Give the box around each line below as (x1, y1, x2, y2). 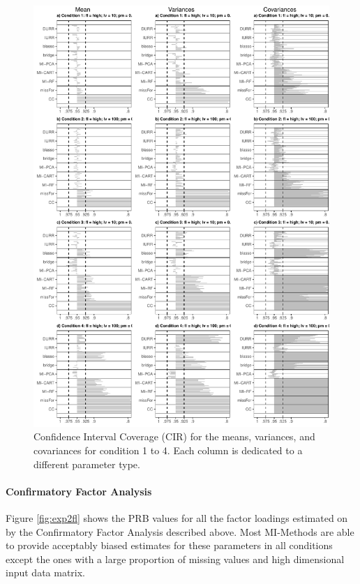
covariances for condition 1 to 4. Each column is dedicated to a (33, 443, 303, 458)
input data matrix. (6, 565, 86, 580)
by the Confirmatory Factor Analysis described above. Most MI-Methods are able (6, 524, 354, 539)
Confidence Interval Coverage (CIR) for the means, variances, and (33, 429, 315, 444)
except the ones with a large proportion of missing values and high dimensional (6, 551, 345, 566)
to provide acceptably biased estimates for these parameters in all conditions (6, 538, 333, 553)
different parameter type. (33, 456, 140, 471)
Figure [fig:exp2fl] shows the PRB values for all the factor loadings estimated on (6, 511, 348, 525)
